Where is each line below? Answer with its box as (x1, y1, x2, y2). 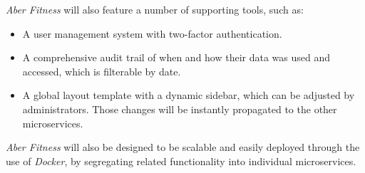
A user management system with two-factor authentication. (22, 26, 282, 41)
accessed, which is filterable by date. (22, 63, 181, 78)
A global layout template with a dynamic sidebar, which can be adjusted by (22, 88, 355, 103)
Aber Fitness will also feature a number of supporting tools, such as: (6, 2, 304, 16)
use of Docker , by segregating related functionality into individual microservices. (6, 153, 356, 168)
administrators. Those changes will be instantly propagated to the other (22, 101, 337, 116)
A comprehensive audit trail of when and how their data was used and (22, 50, 331, 65)
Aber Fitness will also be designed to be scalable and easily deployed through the (6, 140, 360, 154)
